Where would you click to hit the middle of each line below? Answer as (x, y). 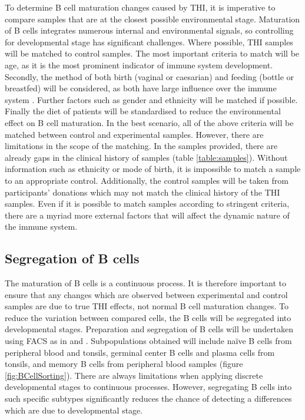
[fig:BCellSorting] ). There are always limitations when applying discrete (134, 375)
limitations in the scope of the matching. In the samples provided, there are (141, 146)
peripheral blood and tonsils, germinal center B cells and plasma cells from (140, 352)
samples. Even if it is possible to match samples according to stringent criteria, (147, 204)
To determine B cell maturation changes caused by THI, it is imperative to (140, 7)
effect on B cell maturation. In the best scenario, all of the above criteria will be (149, 122)
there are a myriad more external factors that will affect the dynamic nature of (147, 215)
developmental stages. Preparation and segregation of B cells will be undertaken (149, 329)
